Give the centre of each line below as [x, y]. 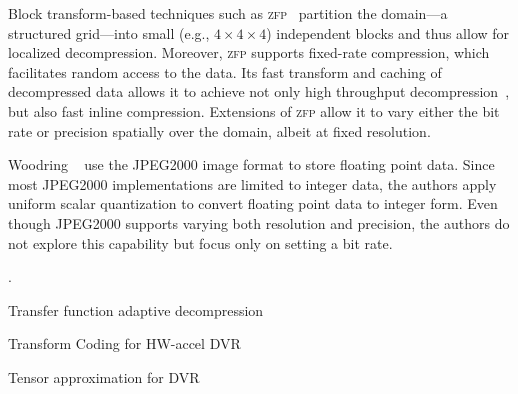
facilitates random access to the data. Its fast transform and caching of [225, 71]
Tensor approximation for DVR [104, 376]
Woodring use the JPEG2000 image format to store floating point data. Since [251, 164]
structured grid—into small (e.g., [109, 32]
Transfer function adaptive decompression [136, 309]
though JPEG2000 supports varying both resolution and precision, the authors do [259, 222]
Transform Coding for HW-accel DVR [124, 343]
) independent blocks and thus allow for [388, 32]
